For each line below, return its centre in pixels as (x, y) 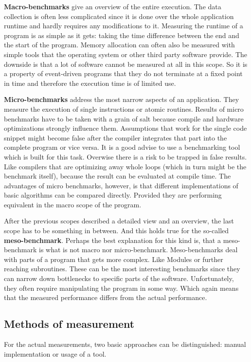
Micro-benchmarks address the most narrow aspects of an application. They (122, 99)
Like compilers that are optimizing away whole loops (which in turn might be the (125, 166)
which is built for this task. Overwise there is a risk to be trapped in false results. (125, 156)
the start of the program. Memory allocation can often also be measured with (119, 45)
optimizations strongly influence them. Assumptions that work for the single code (125, 128)
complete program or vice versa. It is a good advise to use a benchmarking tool (122, 147)
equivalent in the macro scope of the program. (73, 204)
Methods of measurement (69, 324)
